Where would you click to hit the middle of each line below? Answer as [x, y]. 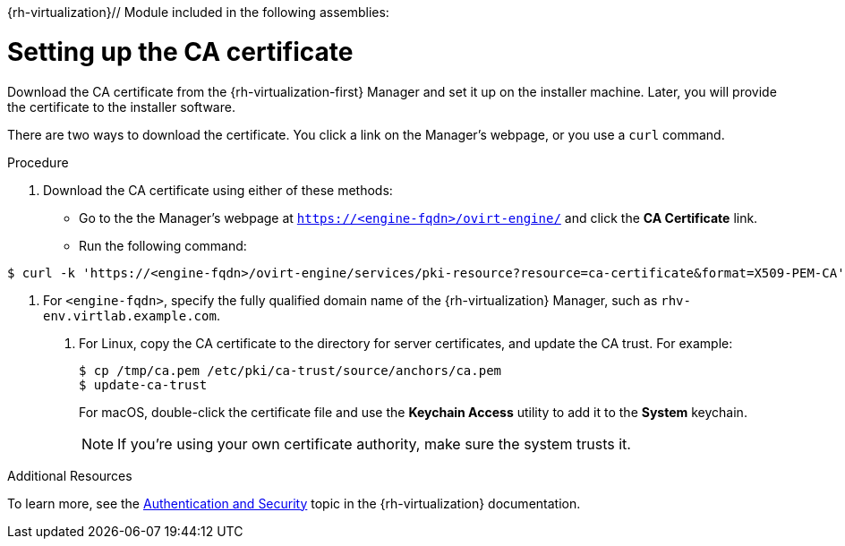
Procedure [38, 162]
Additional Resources [70, 475]
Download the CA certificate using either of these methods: [218, 190]
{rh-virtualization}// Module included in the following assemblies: [198, 12]
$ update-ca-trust [143, 384]
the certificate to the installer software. [121, 107]
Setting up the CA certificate [180, 51]
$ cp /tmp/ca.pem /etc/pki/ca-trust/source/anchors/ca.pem [290, 370]
